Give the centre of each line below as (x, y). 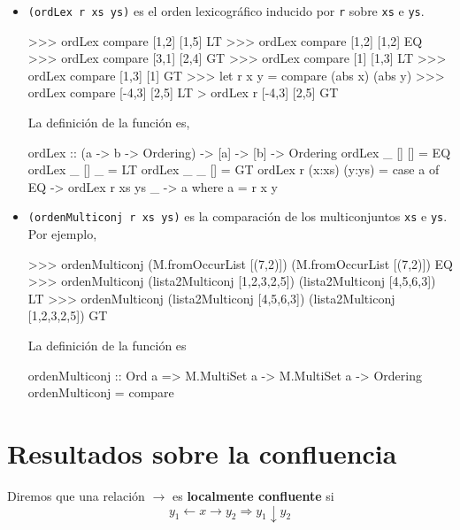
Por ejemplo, (62, 234)
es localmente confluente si (253, 495)
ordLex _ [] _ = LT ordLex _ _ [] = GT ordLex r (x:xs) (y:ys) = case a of (234, 169)
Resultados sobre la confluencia (202, 453)
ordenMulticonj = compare (101, 392)
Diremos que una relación (76, 495)
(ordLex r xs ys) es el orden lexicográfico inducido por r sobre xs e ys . (226, 11)
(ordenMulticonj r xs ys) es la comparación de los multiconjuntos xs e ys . (238, 216)
